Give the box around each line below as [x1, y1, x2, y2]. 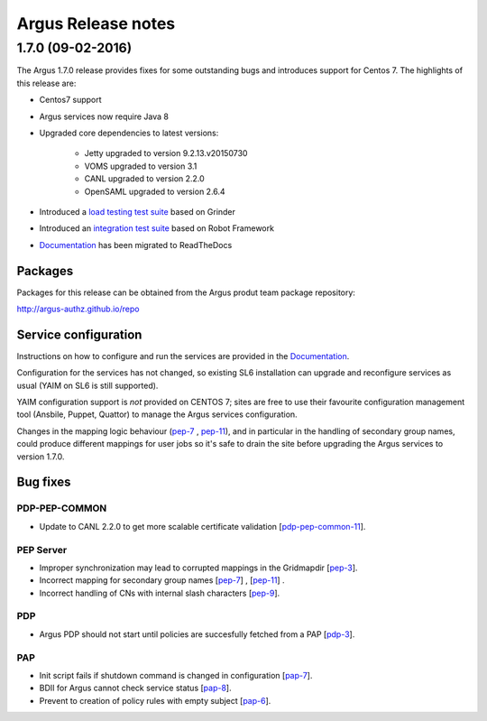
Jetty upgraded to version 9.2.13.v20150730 [84, 148, 248, 159]
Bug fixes [16, 475, 71, 490]
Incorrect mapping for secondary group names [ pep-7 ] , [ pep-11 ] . [39, 575, 285, 586]
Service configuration [16, 327, 142, 342]
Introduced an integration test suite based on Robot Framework [39, 223, 275, 234]
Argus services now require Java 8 [39, 111, 169, 122]
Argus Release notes [16, 14, 176, 33]
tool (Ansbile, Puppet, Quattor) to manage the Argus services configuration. [16, 409, 298, 420]
